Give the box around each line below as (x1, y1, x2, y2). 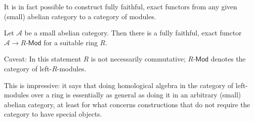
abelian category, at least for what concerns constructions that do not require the (4, 99, 250, 109)
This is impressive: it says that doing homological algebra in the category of (4, 80, 234, 90)
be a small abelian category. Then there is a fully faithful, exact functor (24, 28, 242, 38)
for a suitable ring (43, 37, 98, 47)
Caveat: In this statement (4, 54, 82, 64)
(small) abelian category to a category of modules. (4, 11, 156, 21)
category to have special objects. (4, 109, 102, 119)
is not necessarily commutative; (91, 54, 186, 64)
